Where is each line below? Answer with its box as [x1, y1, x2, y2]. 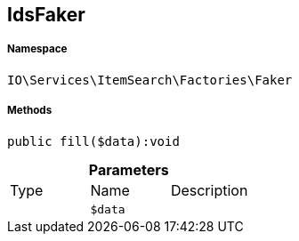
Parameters [88, 160, 169, 179]
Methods [7, 104, 53, 117]
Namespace [7, 43, 68, 56]
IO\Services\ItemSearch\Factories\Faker [7, 72, 293, 87]
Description [170, 181, 248, 199]
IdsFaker [7, 4, 85, 26]
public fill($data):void [7, 133, 180, 149]
